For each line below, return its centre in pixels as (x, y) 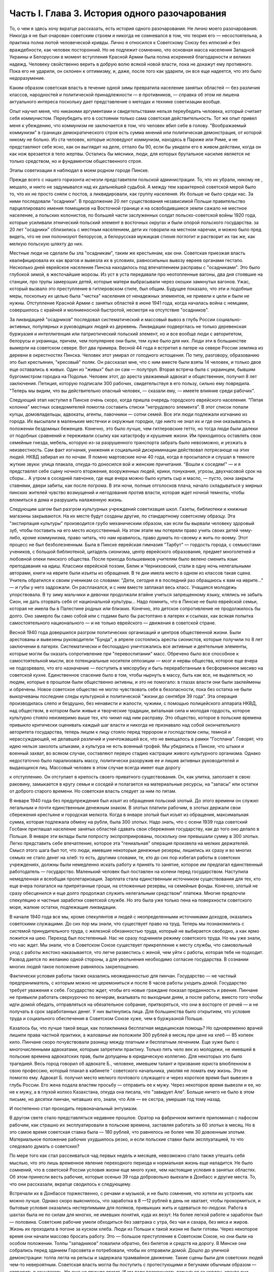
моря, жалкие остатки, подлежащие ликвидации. (63, 907)
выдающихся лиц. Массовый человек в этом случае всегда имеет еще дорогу (95, 768)
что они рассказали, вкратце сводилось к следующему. (71, 1184)
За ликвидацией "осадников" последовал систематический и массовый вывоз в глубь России (112, 319)
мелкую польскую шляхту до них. (46, 244)
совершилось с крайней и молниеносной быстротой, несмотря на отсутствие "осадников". (109, 310)
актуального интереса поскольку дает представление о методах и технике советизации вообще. (115, 102)
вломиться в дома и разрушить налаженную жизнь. (66, 500)
